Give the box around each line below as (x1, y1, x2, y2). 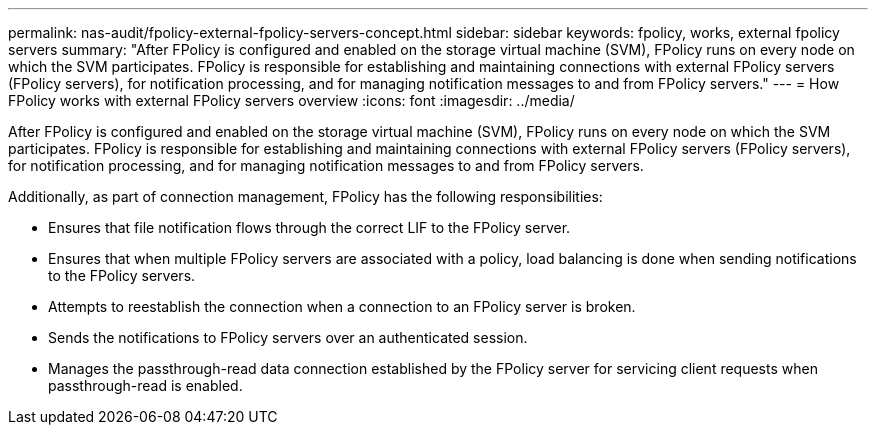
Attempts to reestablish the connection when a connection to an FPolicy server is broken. (48, 298, 636, 315)
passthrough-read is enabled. (48, 377, 243, 394)
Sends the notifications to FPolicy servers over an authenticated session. (48, 329, 528, 346)
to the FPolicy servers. (48, 267, 196, 284)
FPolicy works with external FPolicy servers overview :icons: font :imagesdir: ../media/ (8, 92, 575, 109)
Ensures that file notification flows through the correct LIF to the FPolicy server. (48, 219, 571, 236)
